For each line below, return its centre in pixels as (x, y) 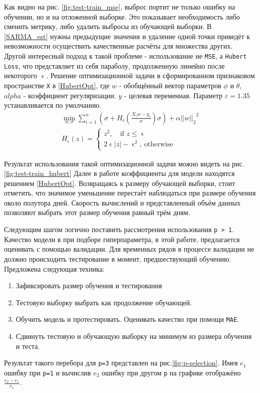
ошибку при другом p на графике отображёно (171, 372)
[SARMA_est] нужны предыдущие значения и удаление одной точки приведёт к (127, 36)
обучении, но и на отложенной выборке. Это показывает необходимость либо (122, 16)
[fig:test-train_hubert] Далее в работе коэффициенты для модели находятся (119, 173)
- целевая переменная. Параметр (173, 95)
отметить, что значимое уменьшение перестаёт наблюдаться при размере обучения (130, 193)
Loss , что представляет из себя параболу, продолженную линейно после (114, 65)
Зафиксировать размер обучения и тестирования (89, 285)
